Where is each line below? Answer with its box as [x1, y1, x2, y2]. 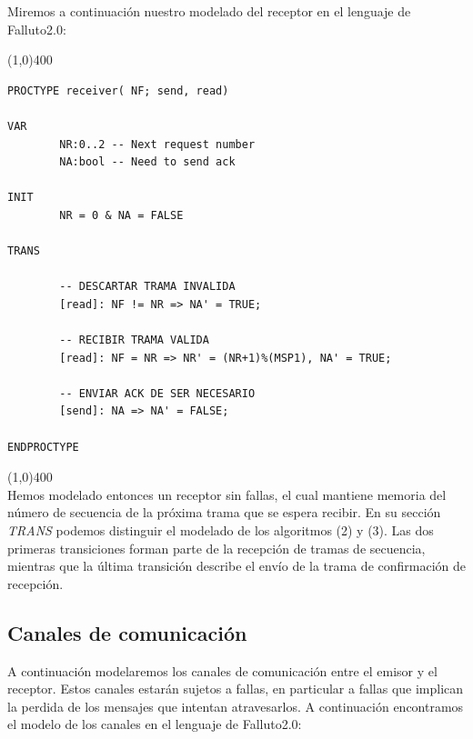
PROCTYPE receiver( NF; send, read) [7, 84, 229, 97]
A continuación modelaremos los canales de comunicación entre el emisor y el [7, 661, 438, 680]
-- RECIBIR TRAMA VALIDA [59, 334, 209, 347]
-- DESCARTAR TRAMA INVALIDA [59, 280, 236, 294]
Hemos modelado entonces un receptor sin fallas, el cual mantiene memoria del [7, 484, 447, 504]
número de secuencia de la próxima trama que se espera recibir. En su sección [7, 503, 441, 522]
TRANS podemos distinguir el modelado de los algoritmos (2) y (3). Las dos [7, 521, 434, 540]
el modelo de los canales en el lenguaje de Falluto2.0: [7, 714, 302, 734]
